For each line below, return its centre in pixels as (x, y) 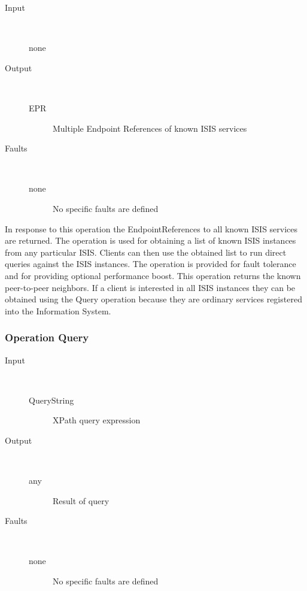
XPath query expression (97, 420)
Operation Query (47, 337)
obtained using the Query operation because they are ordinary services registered (153, 299)
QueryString (51, 400)
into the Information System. (58, 310)
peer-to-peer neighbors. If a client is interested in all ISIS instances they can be (150, 287)
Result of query (81, 500)
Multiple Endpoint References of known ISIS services (150, 128)
